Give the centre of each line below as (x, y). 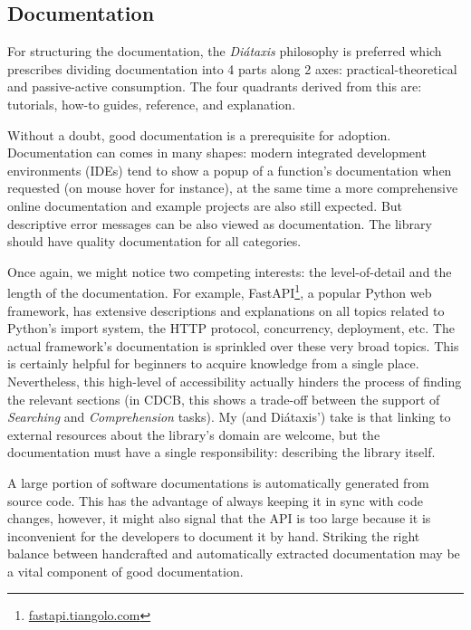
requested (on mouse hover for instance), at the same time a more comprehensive (233, 188)
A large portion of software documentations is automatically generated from (218, 482)
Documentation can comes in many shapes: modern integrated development (217, 153)
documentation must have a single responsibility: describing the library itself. (221, 452)
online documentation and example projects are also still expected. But (205, 205)
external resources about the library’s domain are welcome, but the (194, 434)
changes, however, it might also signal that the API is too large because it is (219, 518)
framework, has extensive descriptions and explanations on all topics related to (226, 310)
